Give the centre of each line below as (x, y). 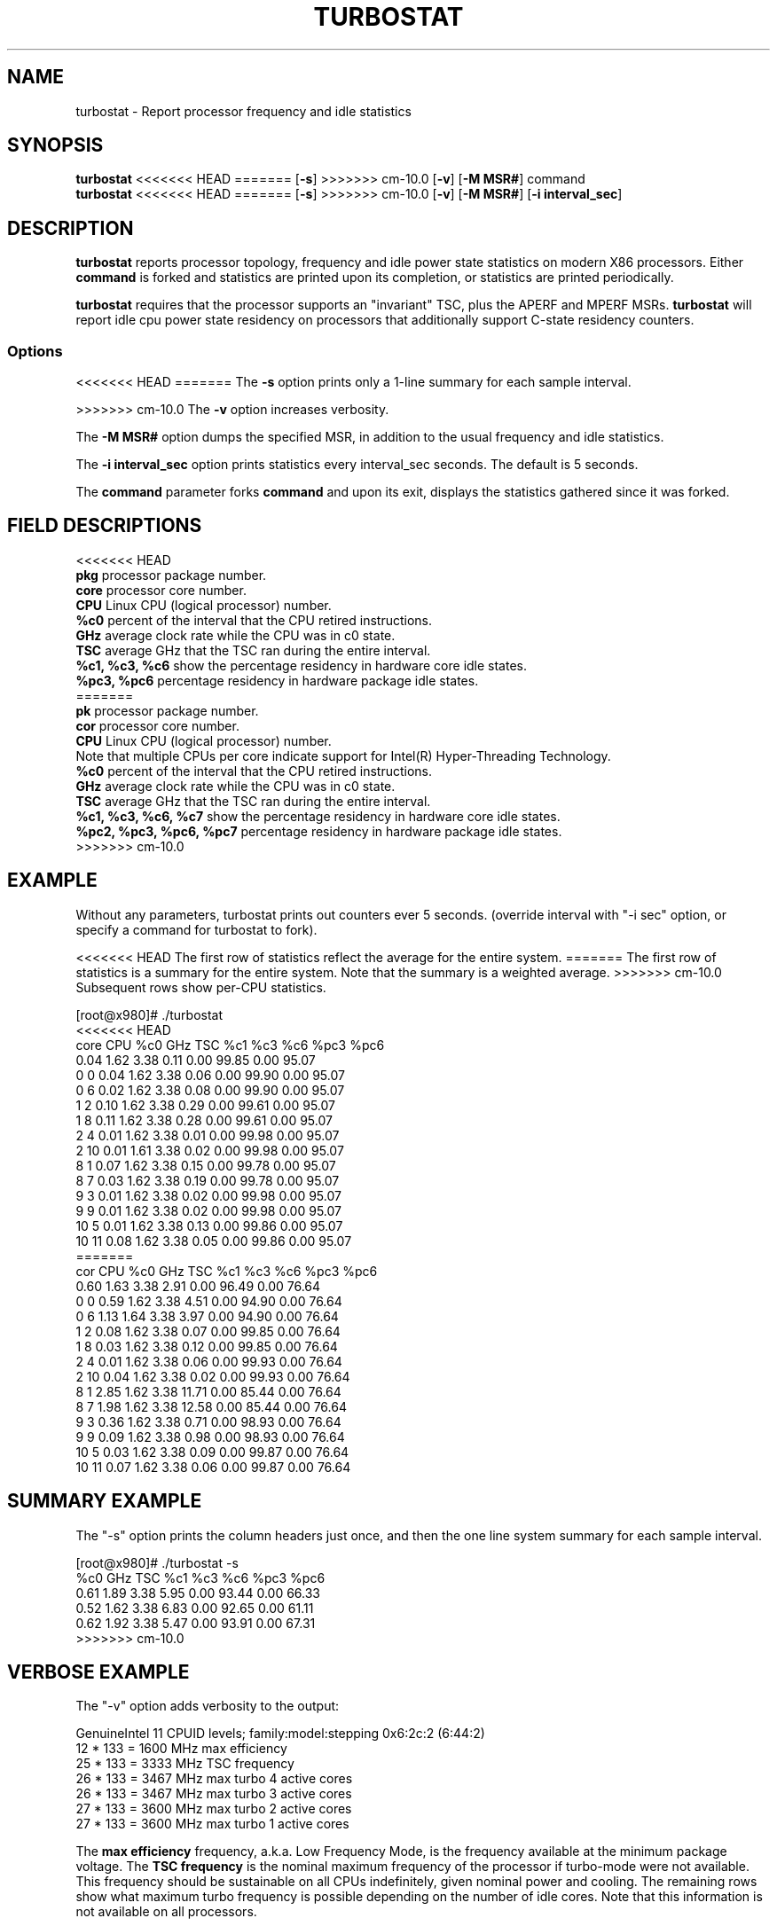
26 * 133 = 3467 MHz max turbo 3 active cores (214, 1794)
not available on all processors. (166, 1912)
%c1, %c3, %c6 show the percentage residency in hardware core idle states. (302, 665)
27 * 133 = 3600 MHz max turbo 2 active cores (214, 1809)
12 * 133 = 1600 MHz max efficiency (181, 1749)
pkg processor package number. (171, 575)
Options (35, 351)
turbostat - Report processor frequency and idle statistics (243, 111)
